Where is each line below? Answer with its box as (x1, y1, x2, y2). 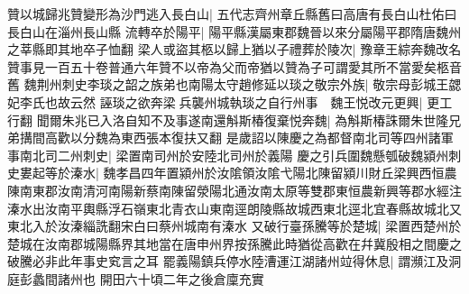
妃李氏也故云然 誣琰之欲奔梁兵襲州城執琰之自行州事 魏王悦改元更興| (7, 92, 423, 111)
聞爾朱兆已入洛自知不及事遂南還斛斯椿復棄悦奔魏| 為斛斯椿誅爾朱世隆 (36, 110, 449, 129)
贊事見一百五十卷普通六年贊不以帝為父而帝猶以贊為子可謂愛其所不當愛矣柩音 (7, 57, 462, 76)
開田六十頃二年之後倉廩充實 (99, 269, 264, 288)
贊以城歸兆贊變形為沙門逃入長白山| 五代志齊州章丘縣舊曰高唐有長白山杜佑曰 (7, 5, 457, 23)
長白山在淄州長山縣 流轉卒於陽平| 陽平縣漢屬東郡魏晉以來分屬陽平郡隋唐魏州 (7, 22, 462, 41)
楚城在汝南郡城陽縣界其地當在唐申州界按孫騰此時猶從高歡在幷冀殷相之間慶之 (7, 234, 462, 253)
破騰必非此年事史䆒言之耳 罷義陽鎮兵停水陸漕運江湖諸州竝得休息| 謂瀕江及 (7, 252, 449, 271)
